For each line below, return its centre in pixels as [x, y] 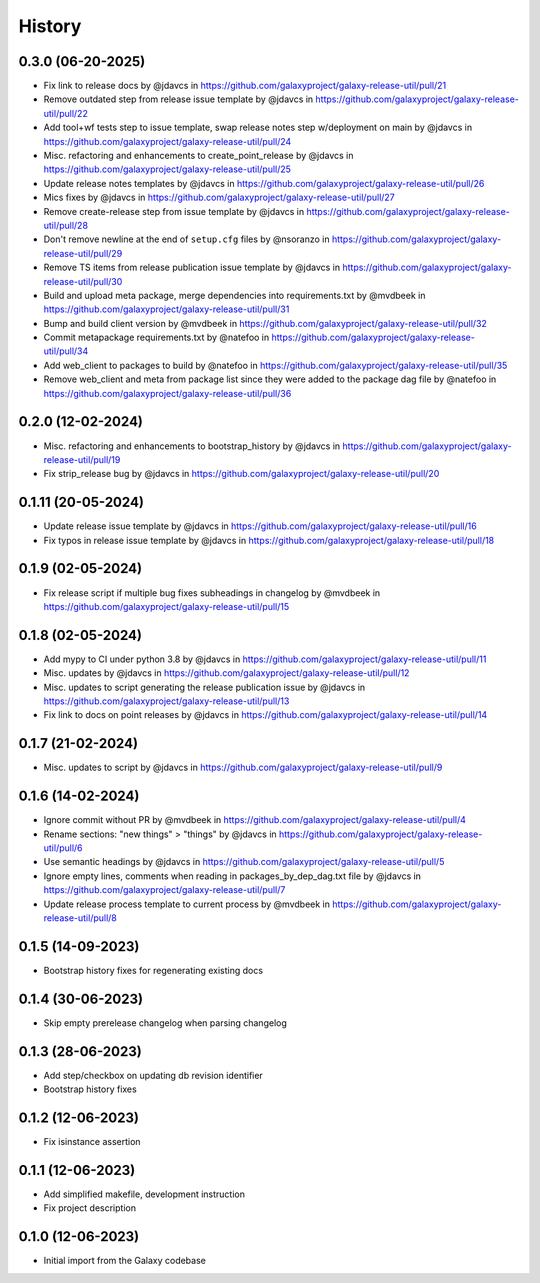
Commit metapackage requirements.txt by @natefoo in [156, 337]
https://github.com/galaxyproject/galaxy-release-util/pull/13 [166, 701]
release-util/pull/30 [83, 281]
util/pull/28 [66, 225]
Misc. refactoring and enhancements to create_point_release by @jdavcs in [198, 156]
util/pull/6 [63, 848]
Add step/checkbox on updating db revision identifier [153, 1075]
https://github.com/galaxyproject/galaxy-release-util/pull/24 [167, 141]
